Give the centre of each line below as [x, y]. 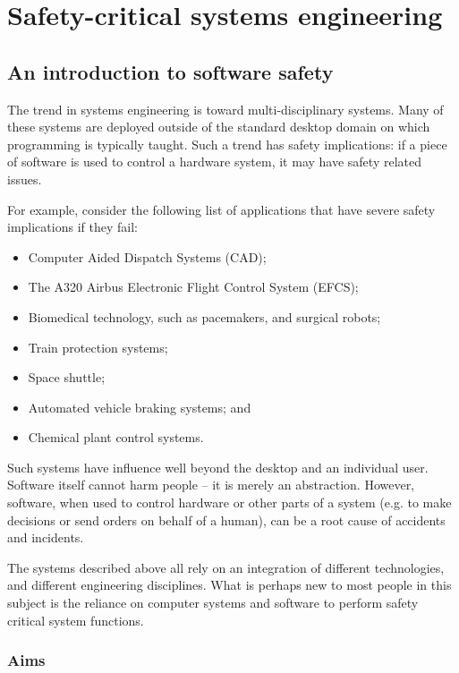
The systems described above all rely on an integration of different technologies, [226, 567]
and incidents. [46, 537]
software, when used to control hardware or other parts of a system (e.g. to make [229, 503]
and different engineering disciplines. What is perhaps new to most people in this [229, 585]
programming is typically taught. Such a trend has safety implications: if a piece [227, 144]
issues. [25, 179]
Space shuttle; [67, 377]
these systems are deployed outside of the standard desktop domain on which [219, 127]
